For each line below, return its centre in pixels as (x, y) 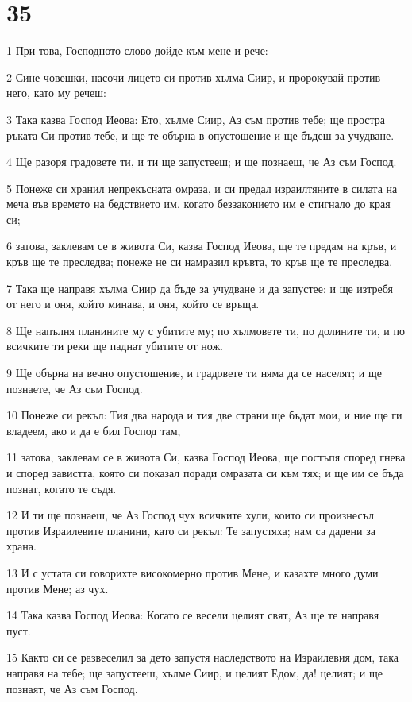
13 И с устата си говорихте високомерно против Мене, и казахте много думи (193, 572)
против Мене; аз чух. (58, 588)
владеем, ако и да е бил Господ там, (94, 430)
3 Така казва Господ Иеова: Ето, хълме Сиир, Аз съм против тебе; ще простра (196, 119)
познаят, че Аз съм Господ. (72, 688)
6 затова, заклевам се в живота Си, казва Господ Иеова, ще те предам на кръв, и (202, 246)
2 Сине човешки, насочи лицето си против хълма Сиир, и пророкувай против (194, 77)
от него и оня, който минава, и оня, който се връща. (133, 304)
